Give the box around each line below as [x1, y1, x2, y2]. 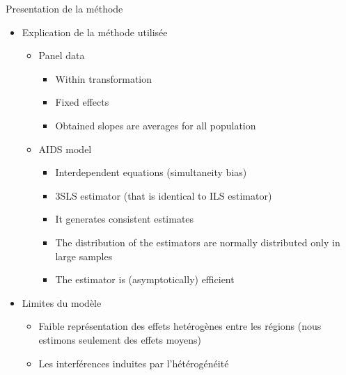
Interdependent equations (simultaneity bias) [55, 165, 247, 179]
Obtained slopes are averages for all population [55, 118, 256, 132]
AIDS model [38, 141, 92, 156]
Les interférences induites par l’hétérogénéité [38, 356, 229, 370]
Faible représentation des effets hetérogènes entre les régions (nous [38, 319, 322, 333]
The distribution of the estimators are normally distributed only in [55, 234, 340, 249]
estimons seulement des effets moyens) [38, 332, 201, 346]
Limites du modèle [22, 295, 102, 310]
